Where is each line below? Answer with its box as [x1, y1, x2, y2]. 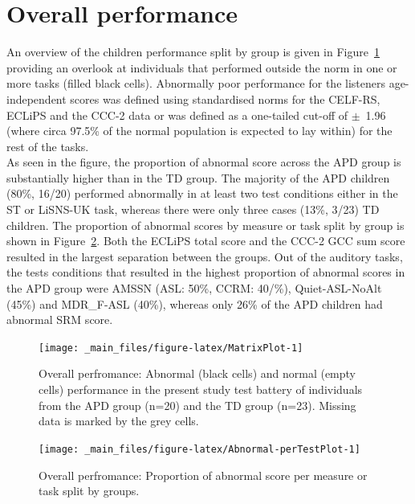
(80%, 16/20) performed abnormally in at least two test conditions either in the [6, 185, 398, 202]
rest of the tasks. [6, 137, 89, 154]
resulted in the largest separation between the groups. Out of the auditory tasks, [6, 248, 403, 264]
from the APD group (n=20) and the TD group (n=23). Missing [39, 396, 356, 413]
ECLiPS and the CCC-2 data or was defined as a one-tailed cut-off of [6, 106, 348, 123]
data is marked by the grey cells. [39, 412, 199, 429]
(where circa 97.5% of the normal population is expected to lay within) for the [6, 122, 393, 139]
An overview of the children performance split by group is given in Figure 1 [6, 43, 380, 60]
